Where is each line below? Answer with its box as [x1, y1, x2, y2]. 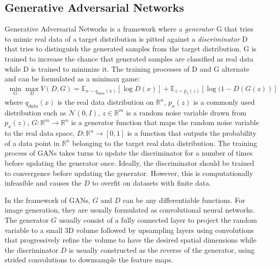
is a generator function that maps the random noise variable [71, 117, 259, 128]
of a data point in [5, 137, 60, 148]
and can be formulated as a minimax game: [5, 73, 140, 84]
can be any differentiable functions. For [122, 194, 245, 205]
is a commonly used [193, 97, 255, 107]
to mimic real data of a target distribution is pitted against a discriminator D [5, 33, 248, 44]
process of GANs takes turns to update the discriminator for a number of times [5, 147, 253, 158]
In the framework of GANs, [5, 194, 90, 205]
